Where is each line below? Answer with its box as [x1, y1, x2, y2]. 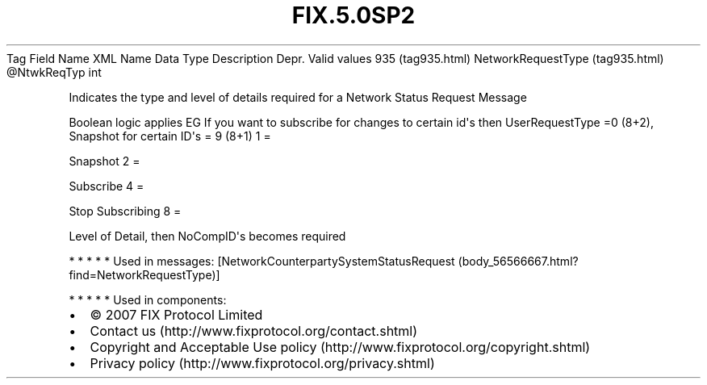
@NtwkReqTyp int [6, 65, 102, 79]
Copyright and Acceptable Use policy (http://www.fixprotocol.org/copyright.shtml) [90, 338, 591, 355]
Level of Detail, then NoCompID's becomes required [69, 228, 346, 243]
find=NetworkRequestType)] [69, 267, 220, 282]
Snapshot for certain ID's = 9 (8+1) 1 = [69, 128, 271, 143]
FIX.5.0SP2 [291, 2, 416, 29]
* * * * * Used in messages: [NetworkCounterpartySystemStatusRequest [69, 253, 455, 268]
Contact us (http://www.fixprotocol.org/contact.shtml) [90, 322, 418, 339]
